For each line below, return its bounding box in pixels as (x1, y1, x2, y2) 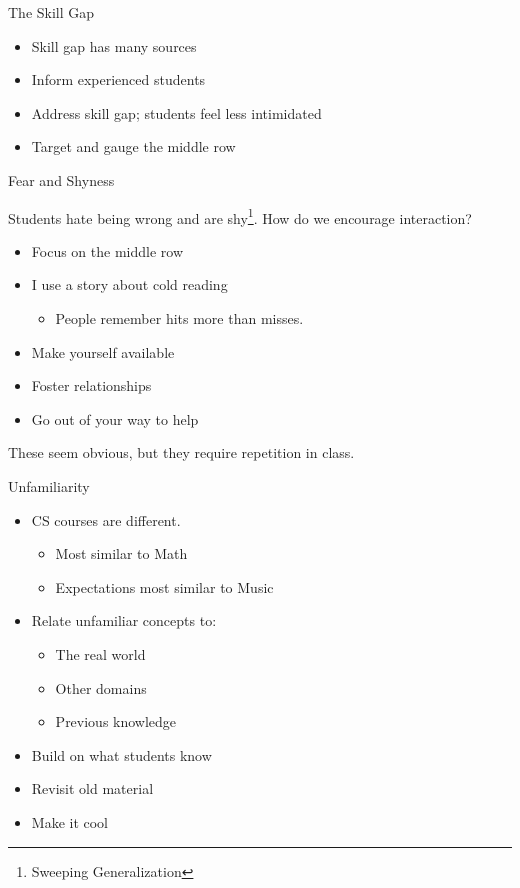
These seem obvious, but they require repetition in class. (8, 442, 355, 463)
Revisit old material (31, 778, 154, 799)
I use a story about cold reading (31, 274, 228, 295)
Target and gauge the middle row (31, 136, 236, 157)
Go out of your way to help (31, 408, 199, 429)
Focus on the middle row (31, 240, 183, 261)
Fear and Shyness (8, 169, 115, 190)
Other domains (55, 677, 147, 698)
